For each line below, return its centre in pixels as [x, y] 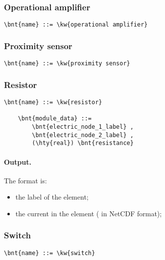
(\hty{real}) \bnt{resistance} [83, 143]
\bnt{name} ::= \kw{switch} [50, 253]
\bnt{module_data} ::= [55, 119]
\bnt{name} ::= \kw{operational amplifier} [76, 25]
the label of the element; [52, 197]
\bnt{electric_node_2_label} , [83, 135]
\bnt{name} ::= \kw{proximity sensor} [67, 64]
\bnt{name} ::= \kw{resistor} [53, 102]
